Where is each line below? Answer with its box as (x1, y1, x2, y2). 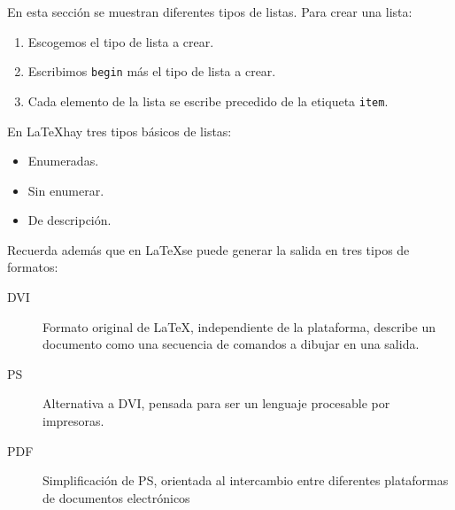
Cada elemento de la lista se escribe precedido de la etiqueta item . (27, 91, 389, 110)
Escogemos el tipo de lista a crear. (27, 32, 214, 50)
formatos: (7, 258, 58, 276)
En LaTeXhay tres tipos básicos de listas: (7, 121, 232, 140)
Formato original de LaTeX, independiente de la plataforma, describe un (42, 317, 436, 336)
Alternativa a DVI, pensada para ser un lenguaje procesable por (42, 394, 390, 413)
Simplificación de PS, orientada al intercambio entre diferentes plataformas (42, 471, 449, 490)
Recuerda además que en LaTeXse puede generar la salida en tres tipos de (7, 240, 410, 259)
